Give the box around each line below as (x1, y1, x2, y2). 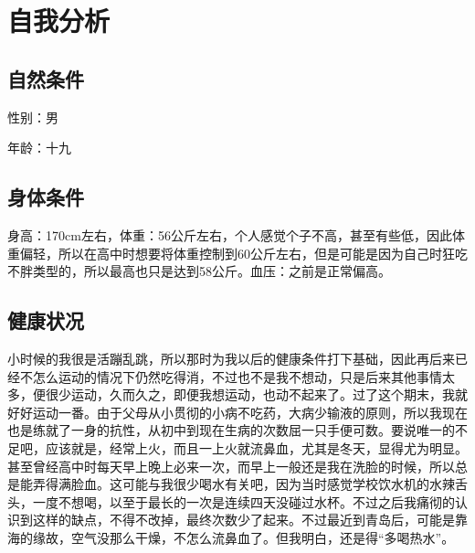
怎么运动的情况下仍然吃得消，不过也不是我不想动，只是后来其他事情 (32, 367, 442, 386)
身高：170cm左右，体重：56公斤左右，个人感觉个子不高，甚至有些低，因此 (7, 225, 452, 244)
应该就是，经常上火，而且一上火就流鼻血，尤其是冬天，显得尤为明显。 (45, 438, 468, 457)
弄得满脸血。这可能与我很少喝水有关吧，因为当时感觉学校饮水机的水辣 (32, 474, 455, 494)
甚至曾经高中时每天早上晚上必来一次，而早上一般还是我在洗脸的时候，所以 (7, 456, 455, 475)
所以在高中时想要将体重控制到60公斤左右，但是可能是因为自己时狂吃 (58, 243, 468, 262)
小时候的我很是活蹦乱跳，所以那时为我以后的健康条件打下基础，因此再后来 (7, 348, 455, 367)
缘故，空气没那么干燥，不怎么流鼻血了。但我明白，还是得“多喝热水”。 (32, 527, 455, 547)
